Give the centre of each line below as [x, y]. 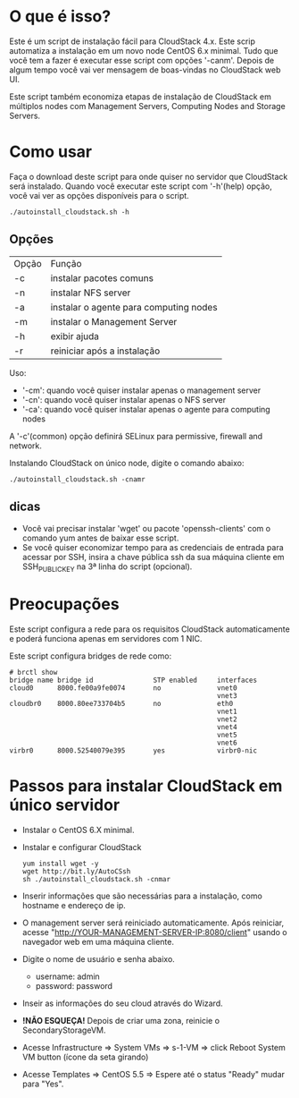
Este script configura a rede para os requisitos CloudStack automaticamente [149, 629]
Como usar [51, 152]
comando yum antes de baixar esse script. [100, 538]
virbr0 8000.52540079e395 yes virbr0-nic [133, 751]
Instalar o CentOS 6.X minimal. [78, 830]
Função [66, 263]
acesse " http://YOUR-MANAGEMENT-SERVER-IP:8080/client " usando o [154, 932]
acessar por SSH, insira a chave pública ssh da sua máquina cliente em [153, 557]
